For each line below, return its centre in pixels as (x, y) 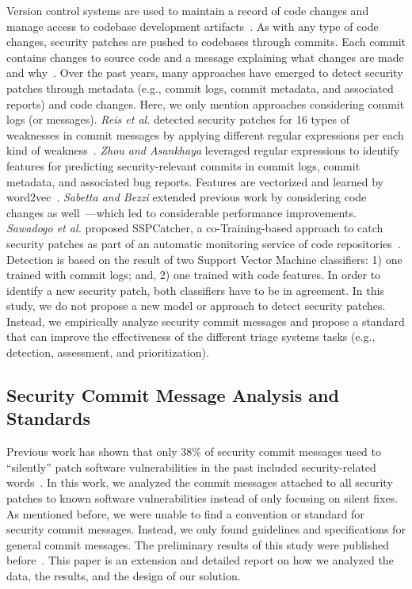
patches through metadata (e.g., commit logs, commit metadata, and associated (200, 88)
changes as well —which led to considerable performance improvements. (181, 212)
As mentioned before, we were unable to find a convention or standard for (185, 513)
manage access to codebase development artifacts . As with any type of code (193, 26)
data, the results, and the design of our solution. (124, 576)
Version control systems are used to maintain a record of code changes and (188, 10)
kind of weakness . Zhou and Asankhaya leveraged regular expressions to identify (203, 150)
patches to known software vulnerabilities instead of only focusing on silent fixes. (202, 498)
